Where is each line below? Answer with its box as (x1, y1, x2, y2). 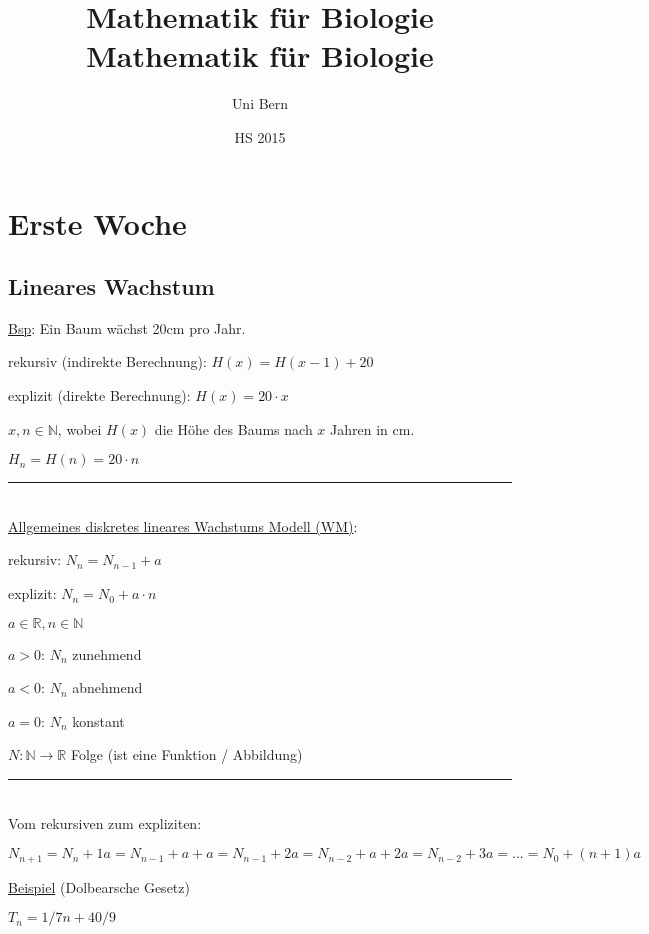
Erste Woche (8, 202, 187, 243)
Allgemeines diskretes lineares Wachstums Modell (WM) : (8, 515, 358, 536)
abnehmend (72, 677, 143, 698)
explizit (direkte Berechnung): (8, 385, 191, 406)
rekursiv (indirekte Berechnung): (8, 351, 207, 372)
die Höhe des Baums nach (154, 418, 313, 439)
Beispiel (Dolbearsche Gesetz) (8, 876, 190, 897)
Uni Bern (231, 93, 289, 114)
